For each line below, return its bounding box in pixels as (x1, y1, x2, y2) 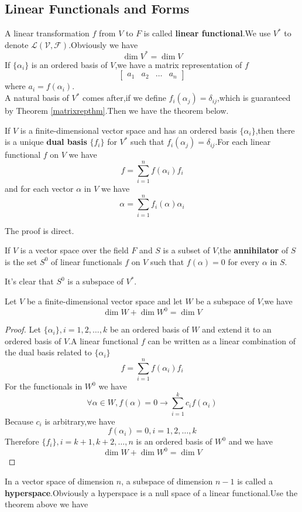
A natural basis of (5, 91, 69, 104)
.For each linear (215, 135, 271, 148)
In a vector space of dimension (5, 475, 114, 487)
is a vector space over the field (20, 244, 129, 256)
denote (5, 38, 29, 50)
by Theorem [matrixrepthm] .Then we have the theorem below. (5, 104, 229, 117)
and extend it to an (202, 323, 272, 335)
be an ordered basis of (109, 323, 189, 335)
